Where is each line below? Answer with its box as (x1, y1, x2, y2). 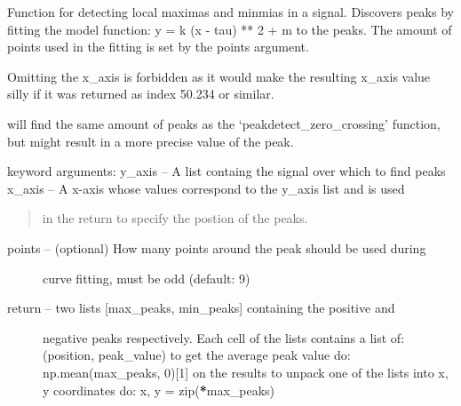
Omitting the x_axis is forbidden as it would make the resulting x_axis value (7, 67, 431, 85)
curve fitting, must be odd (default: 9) (43, 268, 250, 287)
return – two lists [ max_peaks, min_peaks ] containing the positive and (7, 299, 395, 317)
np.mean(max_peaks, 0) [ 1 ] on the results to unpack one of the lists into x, (43, 362, 449, 381)
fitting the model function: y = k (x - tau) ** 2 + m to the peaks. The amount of (7, 20, 452, 38)
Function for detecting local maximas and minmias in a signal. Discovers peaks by (7, 3, 454, 20)
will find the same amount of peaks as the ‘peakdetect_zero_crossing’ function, (7, 114, 441, 132)
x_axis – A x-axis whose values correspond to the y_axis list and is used (7, 179, 405, 197)
